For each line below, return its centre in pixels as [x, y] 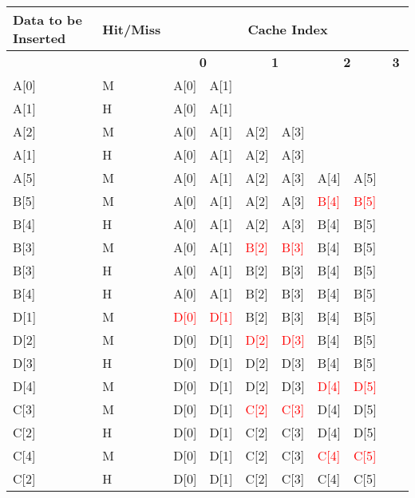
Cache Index [288, 29]
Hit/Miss [132, 29]
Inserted [40, 38]
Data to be [47, 20]
